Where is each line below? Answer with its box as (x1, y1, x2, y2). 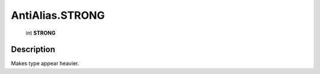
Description (11, 45, 56, 55)
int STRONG (25, 29, 56, 36)
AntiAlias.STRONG (11, 9, 105, 22)
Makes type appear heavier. (11, 60, 79, 67)
